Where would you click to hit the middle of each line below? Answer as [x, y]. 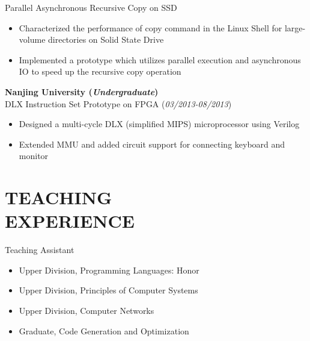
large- [295, 27]
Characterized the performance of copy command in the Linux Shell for [150, 27]
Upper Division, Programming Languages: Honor [109, 270]
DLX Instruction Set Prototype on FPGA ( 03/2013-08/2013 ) [118, 103]
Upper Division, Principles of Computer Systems [108, 290]
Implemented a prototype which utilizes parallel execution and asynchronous [160, 59]
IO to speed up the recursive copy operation [100, 71]
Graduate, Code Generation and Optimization [104, 330]
